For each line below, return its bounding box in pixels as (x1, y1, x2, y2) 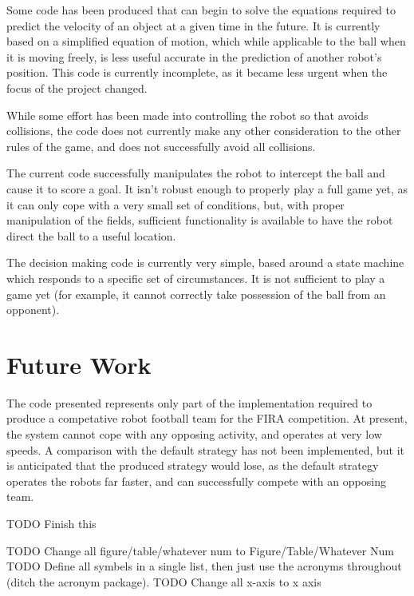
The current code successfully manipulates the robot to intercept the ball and (6, 165, 385, 181)
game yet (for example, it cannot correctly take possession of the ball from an (6, 285, 386, 302)
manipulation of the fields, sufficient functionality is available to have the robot (6, 212, 393, 228)
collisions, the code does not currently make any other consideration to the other (6, 122, 401, 139)
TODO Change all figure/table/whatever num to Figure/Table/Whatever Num (6, 542, 394, 558)
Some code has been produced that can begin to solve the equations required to (6, 2, 396, 18)
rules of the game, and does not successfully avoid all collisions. (6, 137, 316, 154)
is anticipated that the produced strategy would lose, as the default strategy (6, 457, 379, 474)
